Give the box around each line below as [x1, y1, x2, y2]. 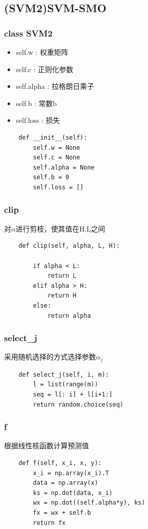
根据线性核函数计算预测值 [4, 440, 89, 451]
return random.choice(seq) [33, 401, 124, 408]
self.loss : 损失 [16, 115, 60, 125]
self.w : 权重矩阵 [16, 47, 68, 57]
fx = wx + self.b [33, 509, 91, 516]
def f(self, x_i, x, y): [18, 459, 102, 467]
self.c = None [33, 154, 80, 161]
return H [47, 292, 77, 300]
